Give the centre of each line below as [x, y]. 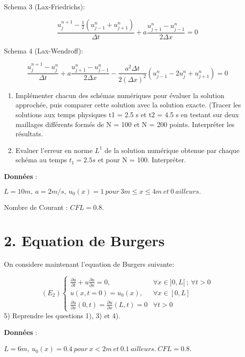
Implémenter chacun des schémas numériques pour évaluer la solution [120, 95]
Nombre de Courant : [36, 207]
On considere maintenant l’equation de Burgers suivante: [89, 264]
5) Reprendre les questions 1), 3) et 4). [62, 316]
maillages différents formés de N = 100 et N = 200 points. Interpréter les [125, 124]
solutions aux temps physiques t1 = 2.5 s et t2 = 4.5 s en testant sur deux [127, 115]
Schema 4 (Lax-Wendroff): [44, 50]
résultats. [29, 134]
